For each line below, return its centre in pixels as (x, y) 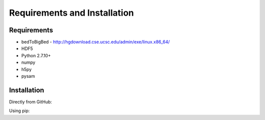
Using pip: (19, 111)
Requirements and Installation (72, 13)
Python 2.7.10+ (36, 55)
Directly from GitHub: (31, 102)
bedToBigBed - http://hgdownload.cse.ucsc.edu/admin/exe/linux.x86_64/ (96, 42)
